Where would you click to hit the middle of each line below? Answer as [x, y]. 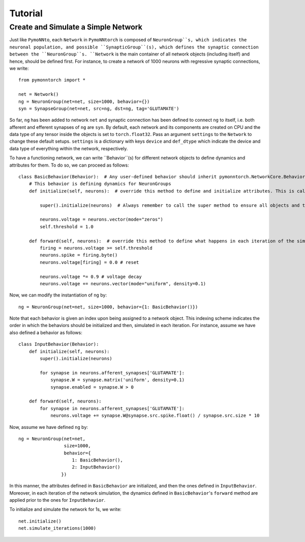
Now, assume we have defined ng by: [49, 427]
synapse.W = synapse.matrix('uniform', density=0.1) [118, 380]
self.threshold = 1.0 [67, 226]
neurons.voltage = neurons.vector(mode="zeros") [102, 220]
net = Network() [39, 94]
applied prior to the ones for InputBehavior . [57, 500]
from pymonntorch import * [52, 80]
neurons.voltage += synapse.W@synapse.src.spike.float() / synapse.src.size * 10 [155, 416]
